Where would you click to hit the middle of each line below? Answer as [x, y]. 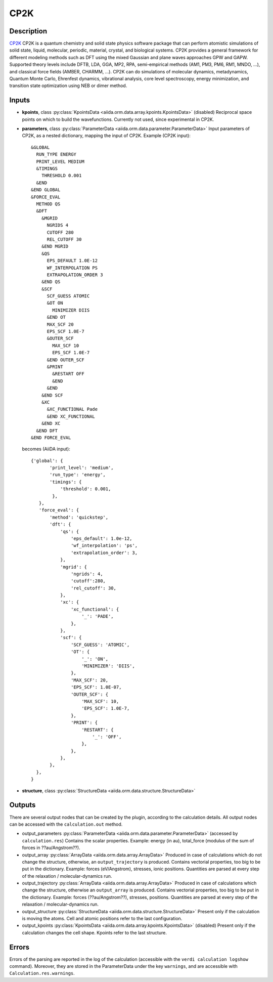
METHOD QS [48, 204]
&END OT [56, 317]
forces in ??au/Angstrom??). [51, 848]
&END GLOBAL [46, 190]
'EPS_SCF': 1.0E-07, [96, 687]
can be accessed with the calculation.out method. [66, 824]
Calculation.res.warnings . [42, 973]
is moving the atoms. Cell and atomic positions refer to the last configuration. [102, 919]
